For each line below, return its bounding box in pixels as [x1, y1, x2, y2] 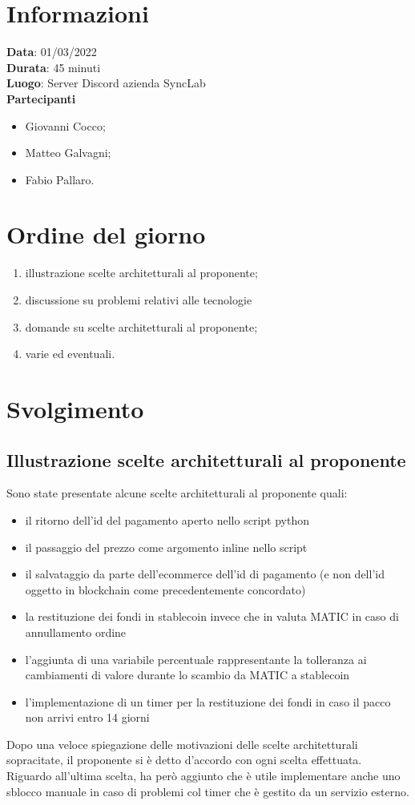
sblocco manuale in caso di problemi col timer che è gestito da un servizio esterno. [6, 783, 409, 799]
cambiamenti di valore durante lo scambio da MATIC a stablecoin [25, 666, 350, 683]
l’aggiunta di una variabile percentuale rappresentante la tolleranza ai [25, 650, 367, 667]
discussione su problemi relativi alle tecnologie [25, 292, 252, 308]
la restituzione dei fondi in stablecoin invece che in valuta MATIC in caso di [25, 608, 399, 625]
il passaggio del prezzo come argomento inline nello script [25, 538, 308, 555]
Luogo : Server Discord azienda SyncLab [6, 74, 206, 91]
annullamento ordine [25, 623, 127, 640]
